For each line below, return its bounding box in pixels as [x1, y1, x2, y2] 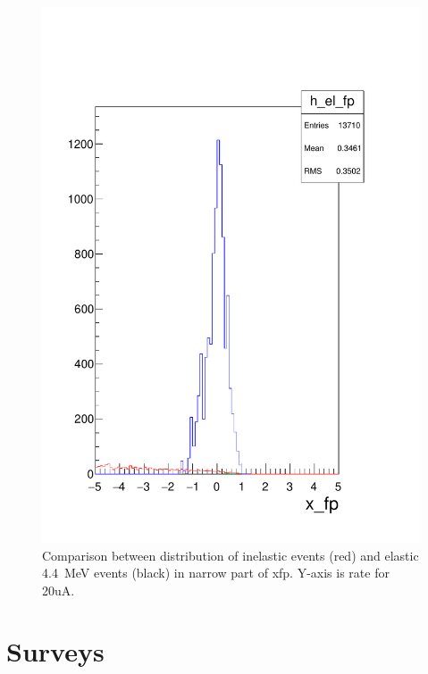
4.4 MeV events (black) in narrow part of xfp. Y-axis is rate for [42, 563, 390, 582]
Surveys [6, 633, 105, 670]
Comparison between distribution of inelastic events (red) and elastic [42, 545, 419, 564]
